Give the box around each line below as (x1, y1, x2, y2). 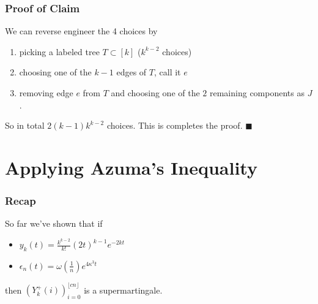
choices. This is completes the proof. (106, 119, 243, 132)
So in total (5, 119, 45, 132)
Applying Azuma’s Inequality (5, 154, 257, 180)
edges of (116, 66, 147, 78)
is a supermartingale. (84, 283, 163, 296)
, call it (154, 66, 181, 78)
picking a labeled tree (19, 45, 100, 58)
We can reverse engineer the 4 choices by (5, 25, 158, 37)
